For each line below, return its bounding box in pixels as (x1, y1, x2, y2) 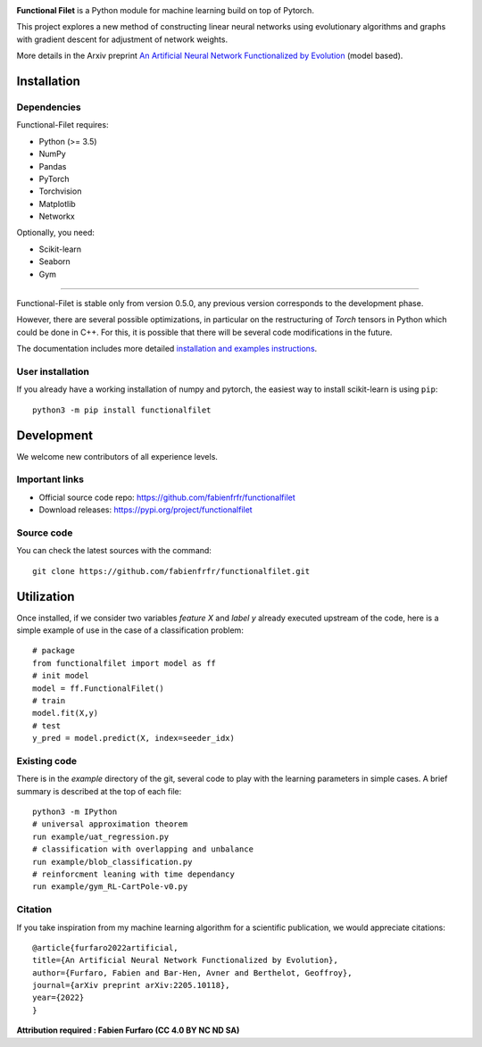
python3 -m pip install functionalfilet (32, 404, 212, 415)
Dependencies (16, 101, 82, 113)
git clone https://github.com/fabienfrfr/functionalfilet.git (32, 566, 311, 576)
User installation (16, 365, 89, 378)
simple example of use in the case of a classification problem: (16, 625, 245, 636)
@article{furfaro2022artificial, (32, 943, 179, 952)
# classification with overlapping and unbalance (32, 844, 254, 854)
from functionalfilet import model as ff (32, 658, 216, 669)
